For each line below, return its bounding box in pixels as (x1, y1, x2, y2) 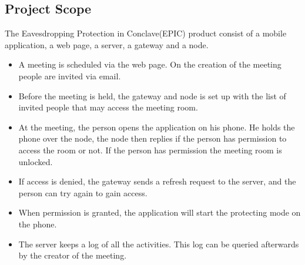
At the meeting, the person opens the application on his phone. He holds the (18, 120, 295, 133)
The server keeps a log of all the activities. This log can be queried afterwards (18, 237, 299, 250)
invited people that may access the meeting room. (18, 101, 198, 113)
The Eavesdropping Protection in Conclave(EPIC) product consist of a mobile (5, 27, 287, 39)
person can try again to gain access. (18, 186, 148, 199)
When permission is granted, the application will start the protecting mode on (18, 206, 301, 219)
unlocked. (18, 155, 53, 167)
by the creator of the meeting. (18, 249, 127, 261)
